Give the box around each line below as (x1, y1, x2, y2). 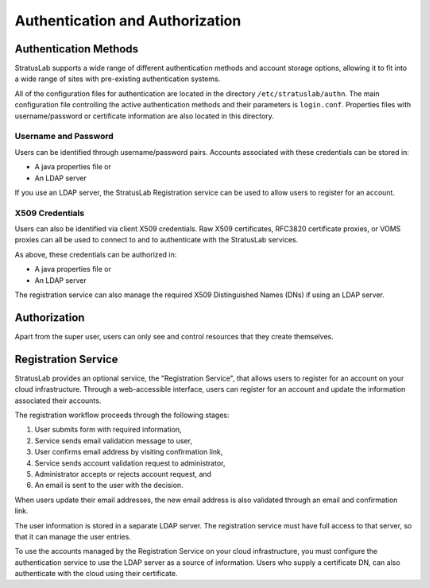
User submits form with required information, (34, 425, 182, 435)
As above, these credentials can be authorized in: (14, 250, 177, 259)
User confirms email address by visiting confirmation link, (34, 447, 223, 457)
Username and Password (14, 131, 114, 142)
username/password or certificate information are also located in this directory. (14, 111, 274, 121)
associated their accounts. (14, 396, 102, 405)
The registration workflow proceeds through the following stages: (14, 410, 230, 420)
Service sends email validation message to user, (34, 435, 192, 445)
